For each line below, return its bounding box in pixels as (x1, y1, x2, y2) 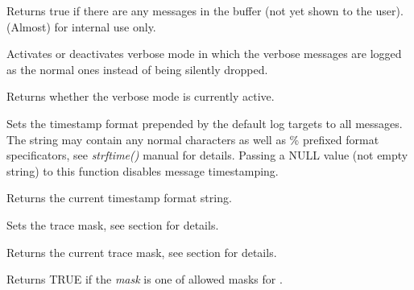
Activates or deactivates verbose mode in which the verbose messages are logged (6, 45, 402, 62)
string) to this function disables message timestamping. (6, 162, 279, 179)
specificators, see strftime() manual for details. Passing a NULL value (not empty (6, 147, 408, 164)
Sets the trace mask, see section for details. (6, 216, 219, 233)
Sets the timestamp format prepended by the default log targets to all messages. (6, 114, 403, 131)
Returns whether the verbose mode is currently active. (6, 88, 275, 105)
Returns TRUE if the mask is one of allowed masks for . (6, 271, 283, 288)
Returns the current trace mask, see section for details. (6, 243, 277, 260)
